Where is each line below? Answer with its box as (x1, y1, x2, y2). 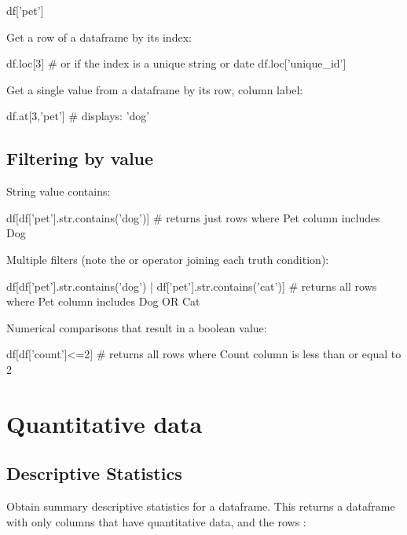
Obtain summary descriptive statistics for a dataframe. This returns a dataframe (6, 498, 395, 515)
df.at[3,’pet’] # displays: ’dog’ (6, 108, 150, 124)
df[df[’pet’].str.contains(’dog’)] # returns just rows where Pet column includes (6, 209, 380, 225)
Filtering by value (6, 146, 154, 170)
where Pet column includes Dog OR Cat (6, 293, 200, 310)
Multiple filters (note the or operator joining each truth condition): (6, 251, 329, 267)
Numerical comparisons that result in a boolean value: (6, 319, 267, 335)
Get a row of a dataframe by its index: (6, 28, 192, 45)
